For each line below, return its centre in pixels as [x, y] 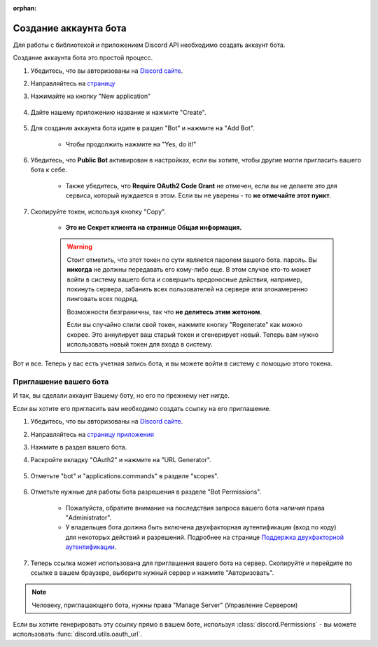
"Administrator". [89, 517]
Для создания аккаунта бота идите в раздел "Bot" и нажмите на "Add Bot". [142, 128]
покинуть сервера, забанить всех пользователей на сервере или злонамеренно [187, 289]
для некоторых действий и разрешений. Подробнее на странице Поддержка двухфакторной [205, 537]
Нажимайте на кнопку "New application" [91, 96]
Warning [79, 247]
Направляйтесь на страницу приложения [92, 434]
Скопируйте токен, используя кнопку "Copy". [98, 211]
